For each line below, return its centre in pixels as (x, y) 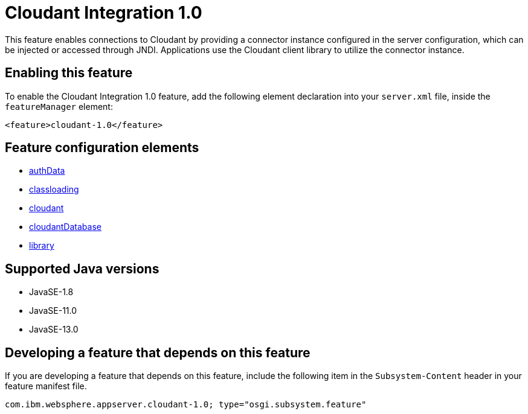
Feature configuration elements (102, 148)
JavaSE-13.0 (54, 330)
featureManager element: (59, 106)
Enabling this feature (69, 73)
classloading (54, 189)
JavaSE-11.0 (53, 311)
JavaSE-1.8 (51, 292)
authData (47, 171)
